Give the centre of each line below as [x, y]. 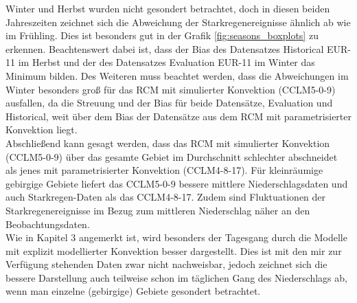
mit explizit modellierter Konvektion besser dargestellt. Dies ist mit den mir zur [174, 250]
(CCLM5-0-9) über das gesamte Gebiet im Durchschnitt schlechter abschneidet [172, 156]
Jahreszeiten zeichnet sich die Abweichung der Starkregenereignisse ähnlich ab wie [178, 22]
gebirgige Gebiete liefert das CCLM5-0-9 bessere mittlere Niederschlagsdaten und [177, 183]
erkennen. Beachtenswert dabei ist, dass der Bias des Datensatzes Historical [165, 48]
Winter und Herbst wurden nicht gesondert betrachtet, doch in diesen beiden [168, 8]
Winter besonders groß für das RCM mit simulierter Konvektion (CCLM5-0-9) [171, 89]
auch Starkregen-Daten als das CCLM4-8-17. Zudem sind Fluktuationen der [166, 197]
